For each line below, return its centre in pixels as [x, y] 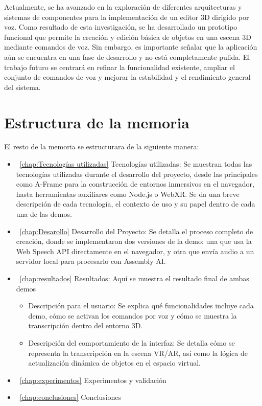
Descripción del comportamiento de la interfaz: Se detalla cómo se [132, 342]
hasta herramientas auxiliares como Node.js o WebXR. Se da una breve [128, 194]
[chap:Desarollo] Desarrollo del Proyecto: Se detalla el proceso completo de [136, 231]
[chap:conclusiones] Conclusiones [70, 397]
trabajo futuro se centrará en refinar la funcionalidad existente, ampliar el [120, 67]
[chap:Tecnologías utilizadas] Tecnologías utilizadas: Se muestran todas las [136, 164]
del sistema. [22, 87]
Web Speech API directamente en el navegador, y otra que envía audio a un [135, 251]
